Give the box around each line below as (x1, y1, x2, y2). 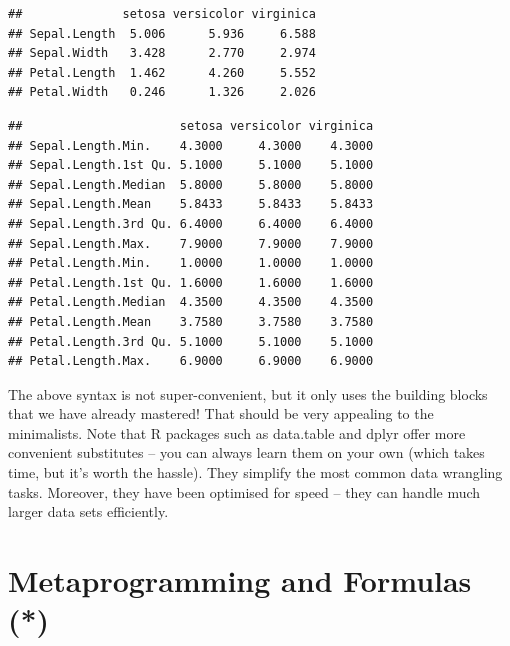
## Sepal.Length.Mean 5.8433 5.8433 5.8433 (8, 197, 374, 212)
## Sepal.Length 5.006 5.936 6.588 (8, 26, 316, 41)
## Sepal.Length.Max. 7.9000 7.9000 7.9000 (8, 236, 374, 251)
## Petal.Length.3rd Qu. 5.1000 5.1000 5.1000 (8, 334, 374, 349)
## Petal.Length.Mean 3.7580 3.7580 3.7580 (8, 314, 374, 329)
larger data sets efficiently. (8, 501, 169, 522)
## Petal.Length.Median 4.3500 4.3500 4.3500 (8, 295, 374, 310)
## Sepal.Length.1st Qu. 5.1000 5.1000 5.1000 (8, 158, 374, 173)
